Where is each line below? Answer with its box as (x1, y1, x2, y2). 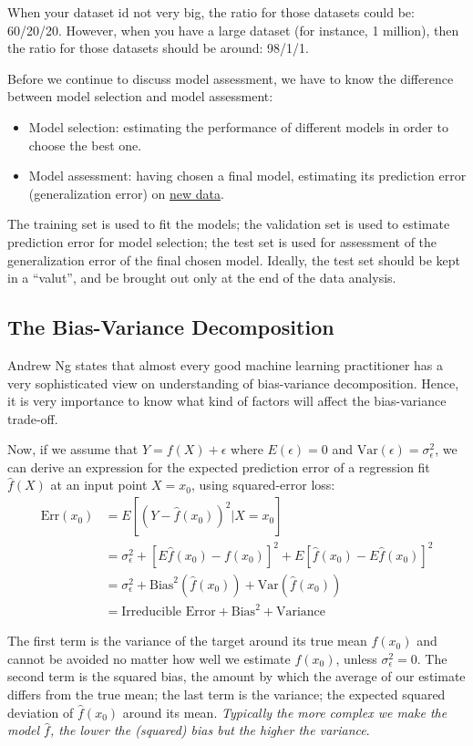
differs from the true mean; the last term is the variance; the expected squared (7, 684, 446, 703)
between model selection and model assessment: (7, 87, 273, 106)
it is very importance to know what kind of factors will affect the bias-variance (7, 391, 447, 410)
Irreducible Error (121, 606, 216, 619)
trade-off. (7, 409, 58, 428)
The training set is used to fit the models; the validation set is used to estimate (7, 214, 450, 233)
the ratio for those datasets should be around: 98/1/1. (7, 38, 310, 57)
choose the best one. (28, 135, 142, 154)
